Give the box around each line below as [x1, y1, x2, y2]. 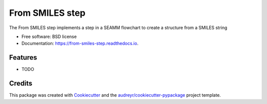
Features [9, 53, 37, 62]
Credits [9, 79, 33, 88]
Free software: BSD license [21, 34, 77, 39]
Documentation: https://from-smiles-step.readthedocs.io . [21, 40, 138, 46]
